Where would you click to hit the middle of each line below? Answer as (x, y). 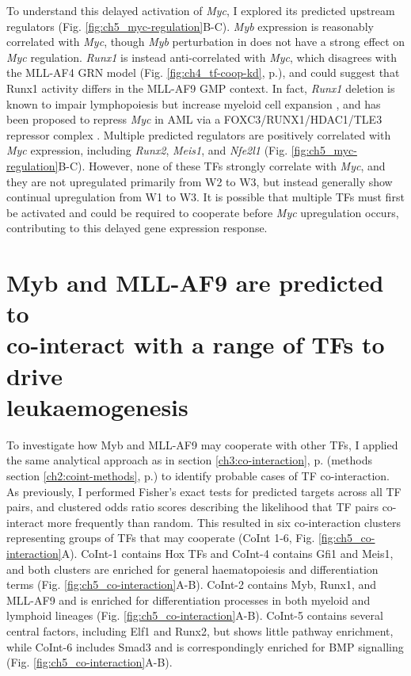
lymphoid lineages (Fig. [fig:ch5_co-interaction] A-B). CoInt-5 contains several (195, 615)
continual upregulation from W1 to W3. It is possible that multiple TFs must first (205, 197)
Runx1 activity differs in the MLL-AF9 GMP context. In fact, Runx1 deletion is (201, 88)
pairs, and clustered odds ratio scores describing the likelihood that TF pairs (192, 507)
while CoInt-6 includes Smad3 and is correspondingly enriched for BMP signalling (205, 646)
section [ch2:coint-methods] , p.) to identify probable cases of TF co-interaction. (198, 475)
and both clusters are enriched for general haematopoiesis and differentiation (192, 569)
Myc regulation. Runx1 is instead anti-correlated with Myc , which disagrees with (202, 57)
